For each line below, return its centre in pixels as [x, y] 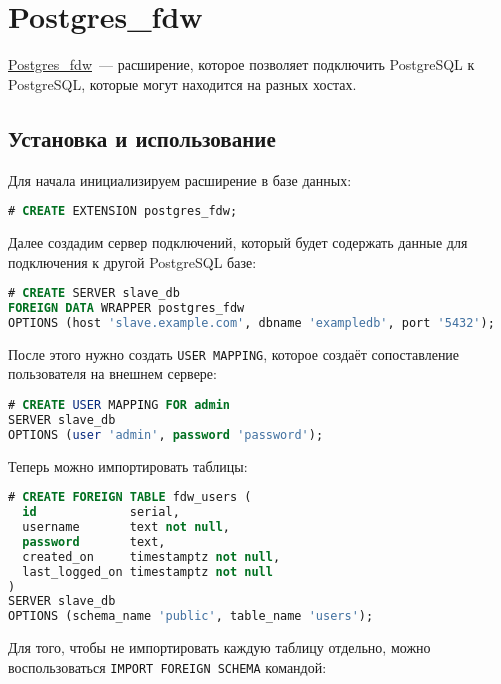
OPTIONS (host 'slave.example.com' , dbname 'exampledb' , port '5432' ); [251, 322]
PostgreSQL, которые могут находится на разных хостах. [182, 83]
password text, [94, 541]
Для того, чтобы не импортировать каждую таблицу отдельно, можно [219, 647]
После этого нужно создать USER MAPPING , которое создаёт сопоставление [234, 353]
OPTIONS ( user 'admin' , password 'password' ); [166, 434]
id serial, [101, 512]
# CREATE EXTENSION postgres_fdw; [123, 211]
